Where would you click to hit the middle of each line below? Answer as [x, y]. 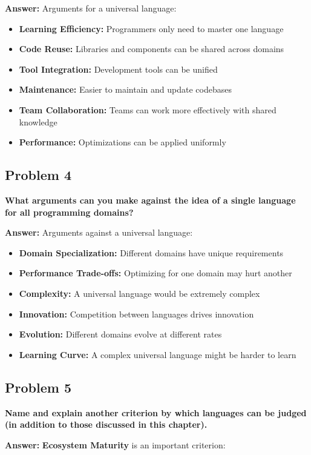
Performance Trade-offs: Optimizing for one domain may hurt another [155, 273]
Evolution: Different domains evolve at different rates [120, 334]
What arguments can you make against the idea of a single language [150, 200]
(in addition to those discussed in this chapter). [106, 424]
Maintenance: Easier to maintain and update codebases [125, 89]
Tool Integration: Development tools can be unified [118, 69]
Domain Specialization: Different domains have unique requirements [151, 252]
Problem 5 [38, 387]
